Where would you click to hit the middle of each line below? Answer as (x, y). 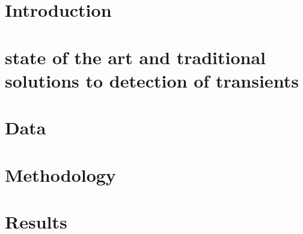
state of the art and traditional (136, 57)
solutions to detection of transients (152, 80)
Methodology (60, 174)
